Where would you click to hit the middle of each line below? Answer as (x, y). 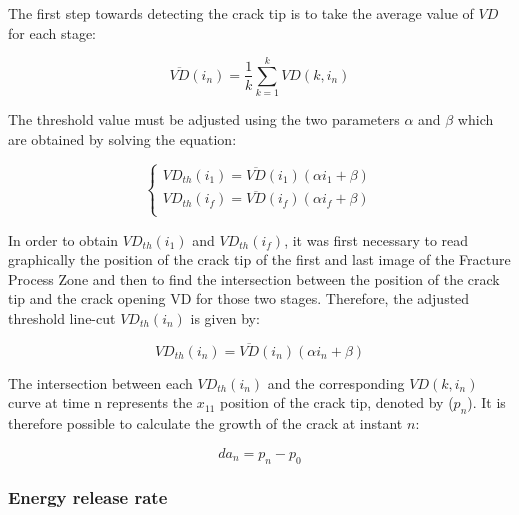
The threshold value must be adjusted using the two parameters (204, 119)
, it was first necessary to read (376, 239)
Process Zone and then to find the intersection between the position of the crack (254, 278)
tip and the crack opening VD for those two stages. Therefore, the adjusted (239, 298)
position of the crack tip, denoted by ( (337, 402)
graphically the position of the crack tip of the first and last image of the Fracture (259, 259)
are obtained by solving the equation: (122, 138)
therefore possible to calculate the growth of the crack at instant (205, 423)
